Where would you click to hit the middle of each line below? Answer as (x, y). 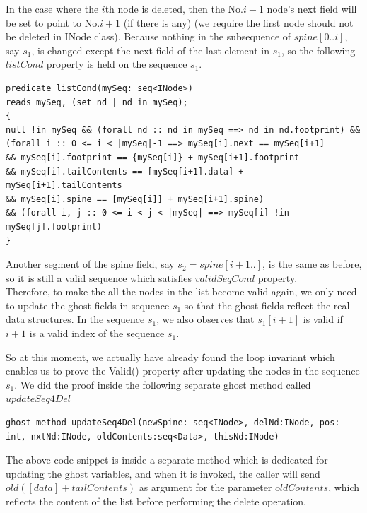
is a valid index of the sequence (97, 333)
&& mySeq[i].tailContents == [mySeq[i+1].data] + (125, 171)
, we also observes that (205, 319)
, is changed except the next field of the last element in (150, 50)
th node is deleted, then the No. (174, 8)
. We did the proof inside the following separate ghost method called (163, 384)
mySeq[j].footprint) (54, 226)
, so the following (318, 50)
